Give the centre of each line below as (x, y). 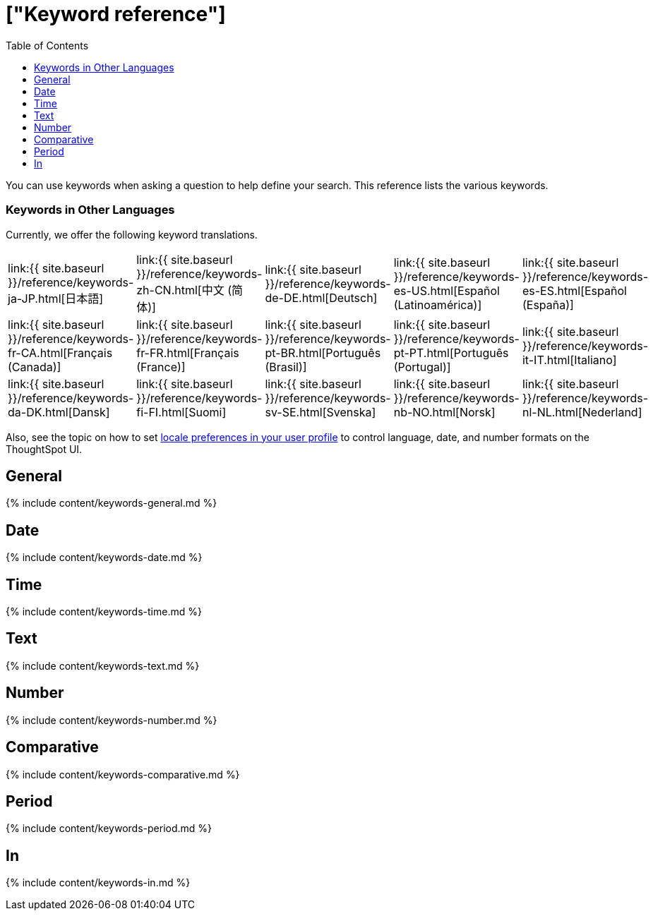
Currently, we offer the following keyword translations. (132, 234)
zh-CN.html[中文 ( (184, 290)
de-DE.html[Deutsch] (321, 297)
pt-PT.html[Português (451, 352)
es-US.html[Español (447, 290)
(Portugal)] (422, 367)
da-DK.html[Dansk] (59, 412)
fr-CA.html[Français (60, 352)
